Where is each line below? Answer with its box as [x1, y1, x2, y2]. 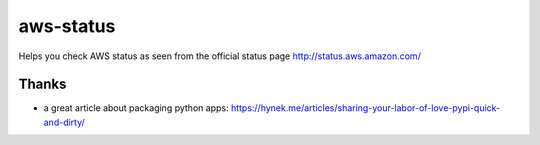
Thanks [18, 76, 67, 93]
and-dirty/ [43, 116, 85, 128]
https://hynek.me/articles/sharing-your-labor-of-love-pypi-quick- [230, 102, 501, 114]
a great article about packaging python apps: [43, 102, 229, 114]
